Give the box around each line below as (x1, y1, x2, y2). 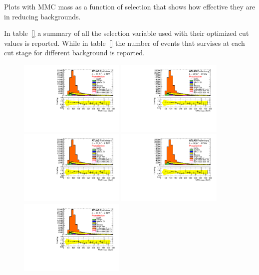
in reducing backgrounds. (4, 11, 81, 21)
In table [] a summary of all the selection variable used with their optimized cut (4, 28, 249, 38)
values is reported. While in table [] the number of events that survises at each (4, 37, 245, 48)
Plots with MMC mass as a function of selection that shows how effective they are (4, 1, 256, 11)
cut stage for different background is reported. (4, 47, 145, 58)
